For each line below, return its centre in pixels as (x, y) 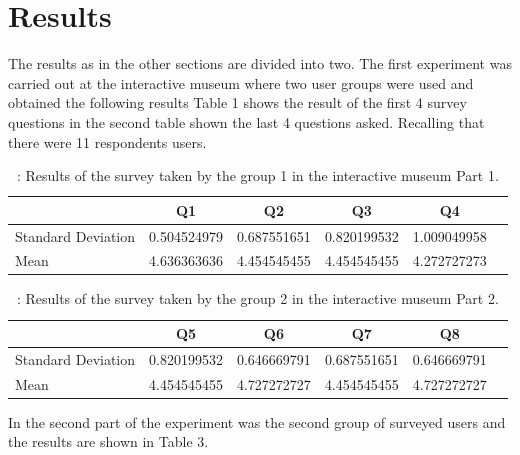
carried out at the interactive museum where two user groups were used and (241, 82)
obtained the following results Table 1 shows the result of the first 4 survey (237, 102)
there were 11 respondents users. (107, 141)
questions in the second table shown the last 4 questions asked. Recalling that (246, 121)
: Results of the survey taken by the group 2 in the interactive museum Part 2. (257, 298)
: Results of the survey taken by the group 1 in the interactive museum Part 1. (257, 175)
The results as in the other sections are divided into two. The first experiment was (260, 63)
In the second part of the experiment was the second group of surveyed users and (257, 421)
